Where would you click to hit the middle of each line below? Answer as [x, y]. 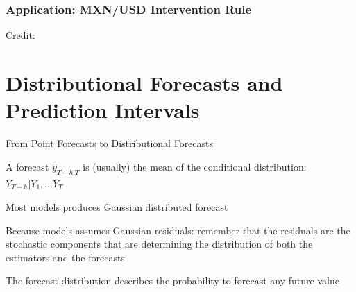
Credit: [20, 35]
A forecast [27, 166]
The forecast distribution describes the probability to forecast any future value [172, 281]
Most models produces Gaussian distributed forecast [117, 206]
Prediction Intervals [103, 110]
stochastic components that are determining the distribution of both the [159, 244]
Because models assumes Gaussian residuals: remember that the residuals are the [178, 230]
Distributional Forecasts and [144, 83]
